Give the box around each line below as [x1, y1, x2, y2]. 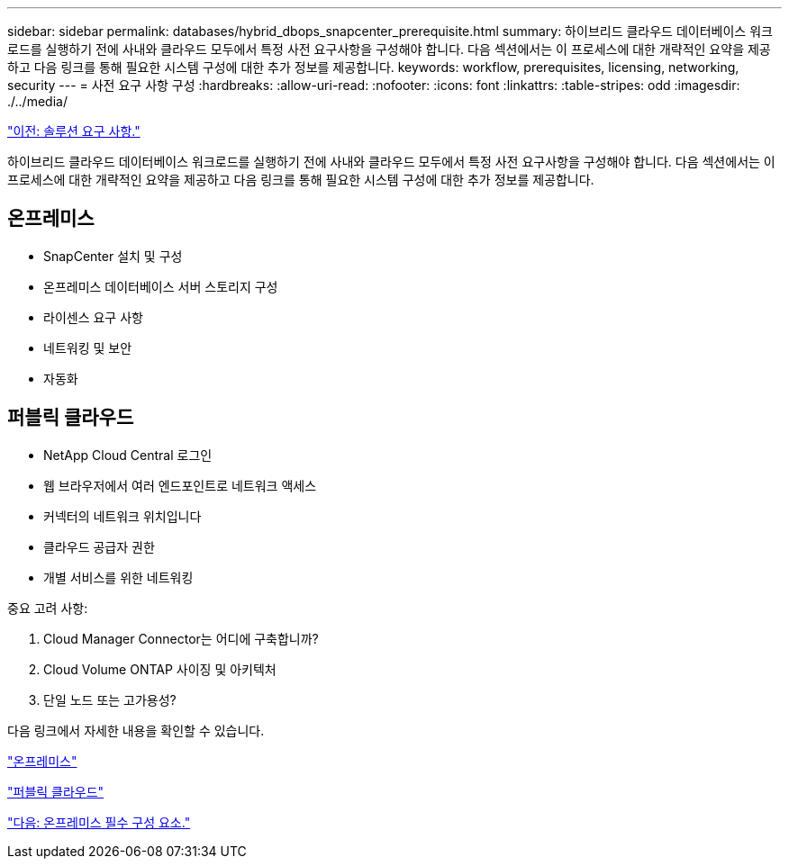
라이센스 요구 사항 [43, 309, 143, 325]
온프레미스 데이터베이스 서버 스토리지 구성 [43, 278, 278, 294]
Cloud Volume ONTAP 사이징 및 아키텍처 [43, 661, 277, 677]
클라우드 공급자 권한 [43, 538, 155, 555]
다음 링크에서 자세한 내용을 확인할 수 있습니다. [7, 722, 265, 738]
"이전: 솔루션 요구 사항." [7, 123, 141, 139]
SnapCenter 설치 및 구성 [43, 248, 183, 264]
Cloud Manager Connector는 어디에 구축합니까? [43, 630, 319, 646]
